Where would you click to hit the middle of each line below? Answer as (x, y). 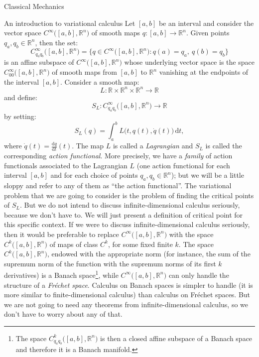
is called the (224, 146)
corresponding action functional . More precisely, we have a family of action (118, 155)
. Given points (208, 33)
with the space (191, 234)
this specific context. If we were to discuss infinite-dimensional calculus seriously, (127, 224)
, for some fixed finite (140, 244)
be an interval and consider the (206, 23)
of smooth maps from (84, 72)
